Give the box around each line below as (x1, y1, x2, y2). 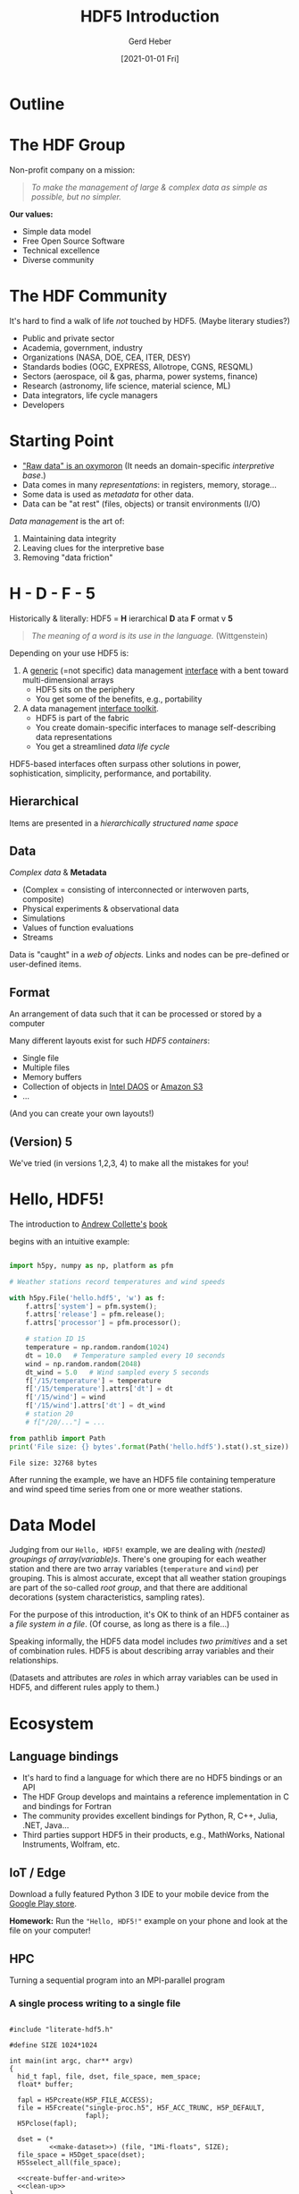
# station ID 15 (25, 1335, 87, 1344)
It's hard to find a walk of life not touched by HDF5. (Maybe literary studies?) (9, 315, 291, 326)
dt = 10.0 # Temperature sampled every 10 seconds (25, 1351, 226, 1360)
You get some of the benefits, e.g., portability (35, 693, 203, 704)
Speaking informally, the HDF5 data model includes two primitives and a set (9, 1636, 288, 1647)
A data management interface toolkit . (21, 702, 159, 713)
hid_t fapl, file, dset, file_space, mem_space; (17, 2072, 202, 2081)
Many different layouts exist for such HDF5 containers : (9, 1035, 211, 1046)
